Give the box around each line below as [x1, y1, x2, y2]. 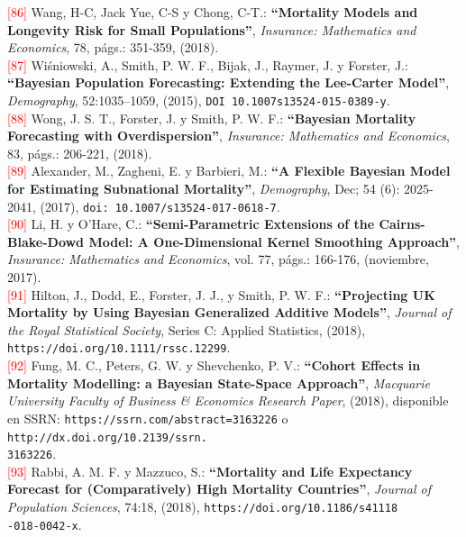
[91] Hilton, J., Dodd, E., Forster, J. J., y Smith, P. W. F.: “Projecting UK [7, 285, 435, 304]
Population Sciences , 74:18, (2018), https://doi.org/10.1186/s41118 [7, 497, 398, 515]
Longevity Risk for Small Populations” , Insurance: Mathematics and [7, 20, 416, 39]
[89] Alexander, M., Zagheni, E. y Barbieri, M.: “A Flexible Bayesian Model [7, 161, 451, 180]
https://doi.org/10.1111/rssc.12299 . [7, 338, 231, 357]
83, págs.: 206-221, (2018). [7, 143, 152, 162]
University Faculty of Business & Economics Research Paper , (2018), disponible [7, 391, 449, 410]
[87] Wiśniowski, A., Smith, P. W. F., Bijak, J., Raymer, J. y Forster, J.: [7, 55, 408, 74]
